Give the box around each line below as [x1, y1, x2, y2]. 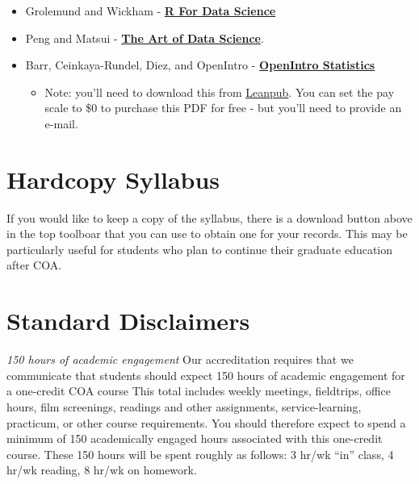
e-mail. [44, 115, 78, 131]
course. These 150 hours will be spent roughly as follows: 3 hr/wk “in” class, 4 [6, 445, 394, 462]
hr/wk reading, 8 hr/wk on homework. [6, 461, 197, 478]
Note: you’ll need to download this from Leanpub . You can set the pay [44, 83, 395, 100]
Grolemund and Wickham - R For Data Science [25, 2, 276, 19]
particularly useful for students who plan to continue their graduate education [6, 240, 393, 257]
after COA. [6, 257, 62, 273]
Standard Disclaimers [6, 304, 250, 337]
